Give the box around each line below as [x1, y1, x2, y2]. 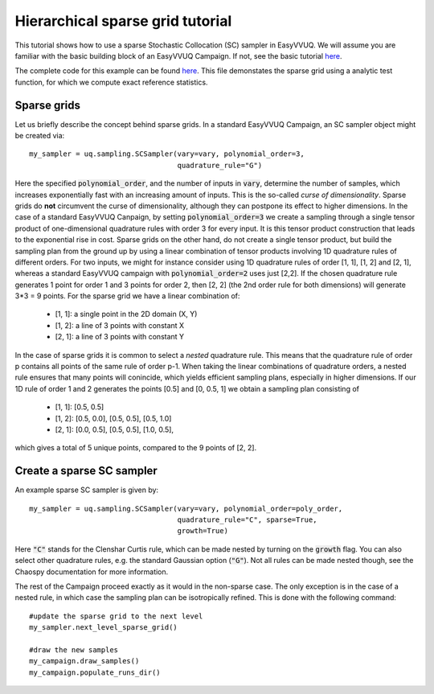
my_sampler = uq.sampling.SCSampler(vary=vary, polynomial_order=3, [29, 150, 305, 158]
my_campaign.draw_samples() [29, 656, 140, 666]
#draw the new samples [29, 645, 119, 655]
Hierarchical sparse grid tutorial [14, 12, 232, 30]
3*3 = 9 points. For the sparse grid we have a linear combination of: [14, 291, 240, 301]
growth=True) [177, 527, 229, 536]
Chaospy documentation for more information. [14, 567, 169, 577]
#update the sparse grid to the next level [29, 611, 203, 621]
